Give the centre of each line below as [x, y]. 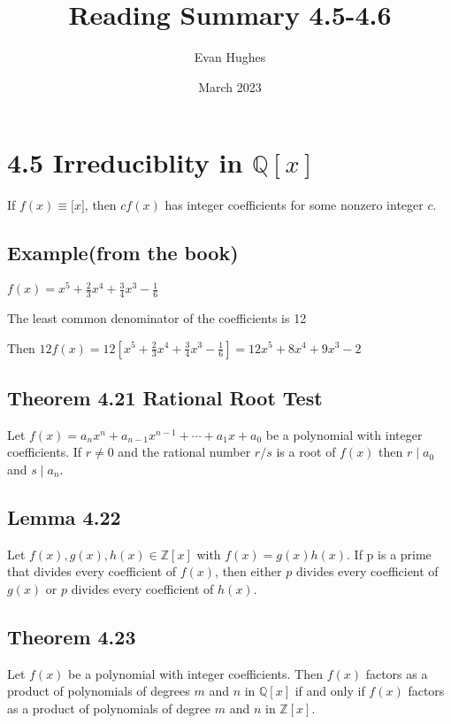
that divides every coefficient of [92, 571]
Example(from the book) [123, 253]
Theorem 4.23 [72, 636]
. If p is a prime [389, 554]
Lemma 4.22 [64, 516]
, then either [248, 571]
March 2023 [230, 86]
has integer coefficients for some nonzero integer [294, 205]
